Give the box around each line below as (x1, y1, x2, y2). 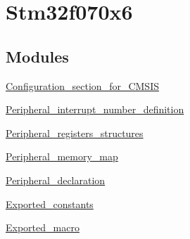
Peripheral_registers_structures (6, 125, 144, 140)
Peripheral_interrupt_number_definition (6, 102, 184, 117)
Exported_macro (6, 220, 80, 235)
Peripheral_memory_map (6, 149, 118, 164)
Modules (6, 45, 69, 67)
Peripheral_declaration (6, 172, 106, 187)
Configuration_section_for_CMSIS (6, 78, 159, 93)
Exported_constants (6, 196, 94, 211)
